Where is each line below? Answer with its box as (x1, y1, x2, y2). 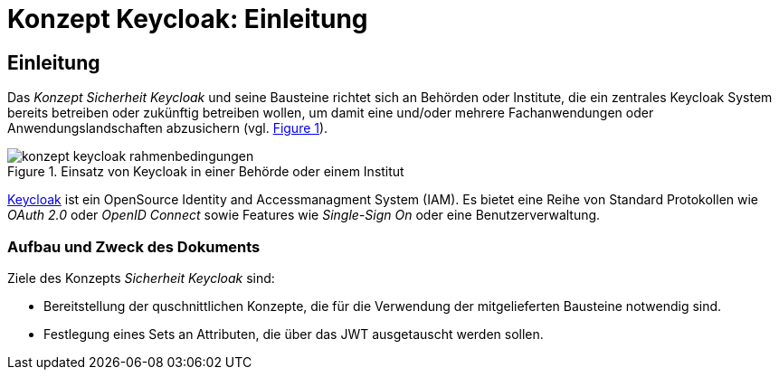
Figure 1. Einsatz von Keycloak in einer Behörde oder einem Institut (7, 164, 404, 180)
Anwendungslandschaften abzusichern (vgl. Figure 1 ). (7, 120, 328, 137)
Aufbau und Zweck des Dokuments (7, 237, 261, 256)
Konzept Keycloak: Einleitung (7, 4, 368, 34)
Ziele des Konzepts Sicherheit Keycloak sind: (7, 269, 275, 286)
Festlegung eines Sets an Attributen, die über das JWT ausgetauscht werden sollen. (43, 325, 544, 342)
